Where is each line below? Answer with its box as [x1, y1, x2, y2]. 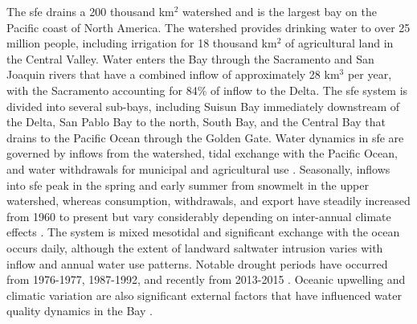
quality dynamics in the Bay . [6, 302, 153, 319]
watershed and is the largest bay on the [182, 3, 377, 19]
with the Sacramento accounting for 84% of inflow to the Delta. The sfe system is [6, 81, 408, 98]
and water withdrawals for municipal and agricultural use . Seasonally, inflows [6, 160, 390, 177]
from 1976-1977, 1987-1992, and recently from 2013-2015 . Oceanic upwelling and [6, 271, 406, 288]
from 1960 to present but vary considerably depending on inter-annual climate [6, 207, 391, 224]
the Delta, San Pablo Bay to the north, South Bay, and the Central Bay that [6, 113, 386, 130]
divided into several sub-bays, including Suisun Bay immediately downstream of [6, 97, 400, 114]
